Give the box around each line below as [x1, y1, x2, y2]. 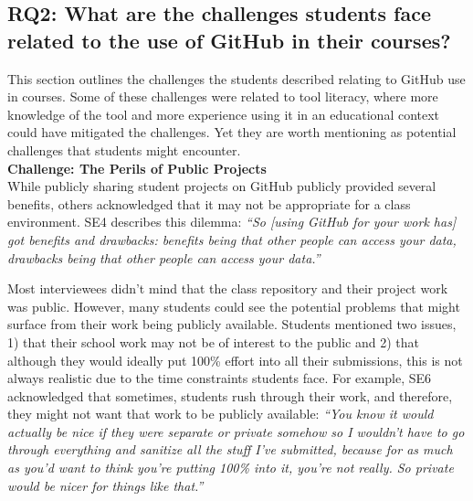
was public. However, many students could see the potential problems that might [7, 296, 460, 315]
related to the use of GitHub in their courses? [7, 26, 451, 54]
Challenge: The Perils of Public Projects [7, 158, 267, 177]
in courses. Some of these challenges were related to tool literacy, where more [7, 87, 438, 106]
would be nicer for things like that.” [7, 475, 204, 495]
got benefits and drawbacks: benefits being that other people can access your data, [7, 229, 457, 249]
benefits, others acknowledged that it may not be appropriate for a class [7, 194, 411, 213]
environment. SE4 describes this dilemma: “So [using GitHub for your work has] [7, 212, 457, 231]
